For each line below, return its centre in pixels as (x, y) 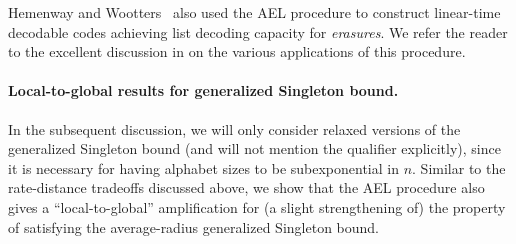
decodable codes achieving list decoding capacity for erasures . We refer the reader (258, 31)
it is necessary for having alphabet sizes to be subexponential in (203, 167)
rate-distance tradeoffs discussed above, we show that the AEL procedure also (246, 187)
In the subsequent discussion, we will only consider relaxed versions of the (234, 128)
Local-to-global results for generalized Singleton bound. (203, 90)
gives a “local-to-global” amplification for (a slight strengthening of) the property (257, 206)
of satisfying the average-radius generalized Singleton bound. (193, 226)
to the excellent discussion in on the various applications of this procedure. (237, 51)
